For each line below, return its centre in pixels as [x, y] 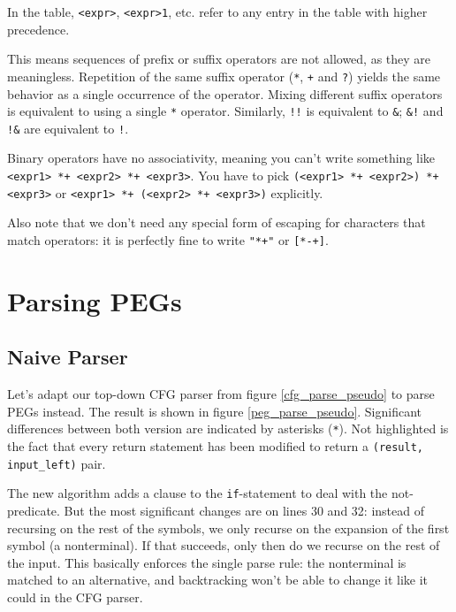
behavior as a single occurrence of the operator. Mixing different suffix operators [225, 93]
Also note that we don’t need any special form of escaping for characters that [217, 222]
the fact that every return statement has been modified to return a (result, [216, 445]
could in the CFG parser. [75, 597]
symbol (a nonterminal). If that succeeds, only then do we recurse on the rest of [224, 545]
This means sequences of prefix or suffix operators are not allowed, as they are [219, 59]
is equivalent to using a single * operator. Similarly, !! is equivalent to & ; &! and [225, 111]
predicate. [34, 510]
